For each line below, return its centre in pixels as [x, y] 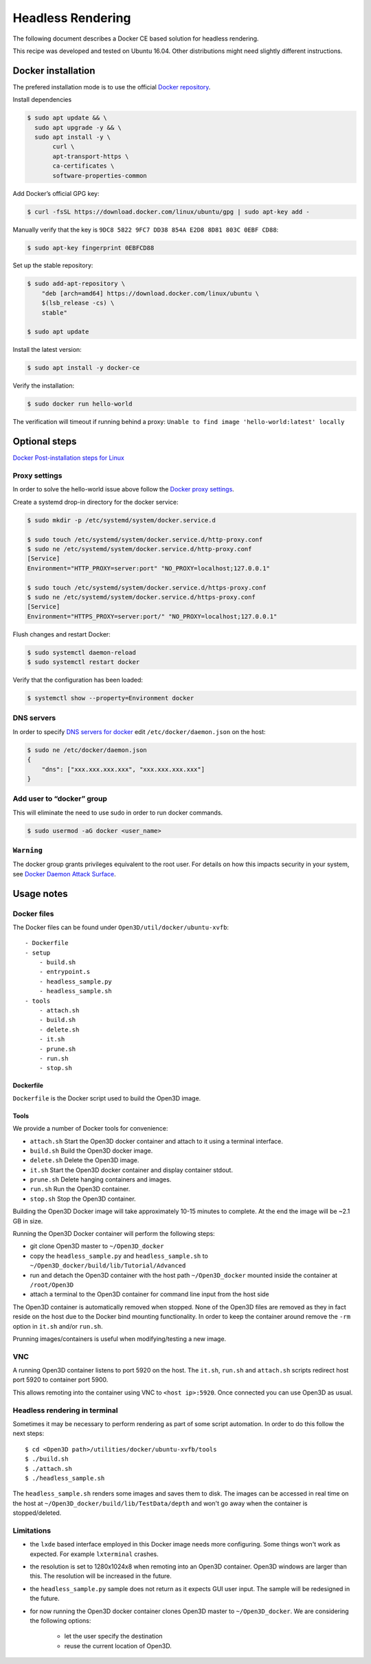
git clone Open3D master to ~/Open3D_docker [97, 1246]
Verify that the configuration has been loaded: [78, 680]
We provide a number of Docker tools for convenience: [90, 1129]
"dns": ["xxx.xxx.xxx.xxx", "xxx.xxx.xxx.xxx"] [123, 769]
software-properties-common [100, 176]
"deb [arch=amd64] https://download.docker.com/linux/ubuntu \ [150, 293]
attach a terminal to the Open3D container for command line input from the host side [149, 1294]
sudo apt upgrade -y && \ [78, 127]
